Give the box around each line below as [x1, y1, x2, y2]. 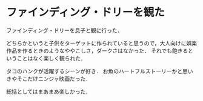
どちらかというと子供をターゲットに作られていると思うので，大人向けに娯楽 [6, 39, 198, 47]
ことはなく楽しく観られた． [16, 54, 86, 62]
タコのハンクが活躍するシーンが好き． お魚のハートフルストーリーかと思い [6, 67, 193, 74]
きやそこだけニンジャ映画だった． [6, 75, 92, 82]
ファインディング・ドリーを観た [6, 5, 165, 19]
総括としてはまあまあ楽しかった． [6, 88, 92, 95]
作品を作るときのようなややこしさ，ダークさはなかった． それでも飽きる [6, 47, 188, 54]
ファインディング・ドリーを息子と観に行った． [6, 27, 123, 34]
